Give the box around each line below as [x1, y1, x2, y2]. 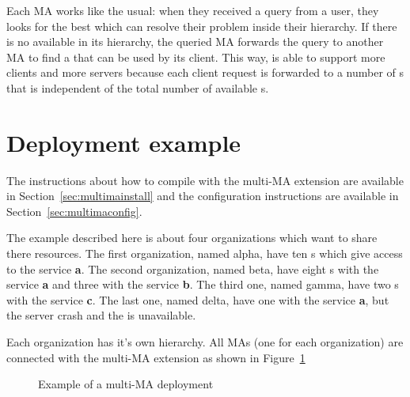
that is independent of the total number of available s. [6, 79, 269, 96]
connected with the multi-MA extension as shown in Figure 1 [6, 349, 306, 365]
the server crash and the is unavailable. [6, 307, 196, 323]
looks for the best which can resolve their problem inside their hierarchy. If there [6, 17, 397, 34]
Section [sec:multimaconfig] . [6, 202, 142, 219]
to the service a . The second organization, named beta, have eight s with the [6, 260, 379, 277]
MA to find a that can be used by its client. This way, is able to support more [6, 48, 385, 65]
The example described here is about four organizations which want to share [6, 229, 378, 246]
